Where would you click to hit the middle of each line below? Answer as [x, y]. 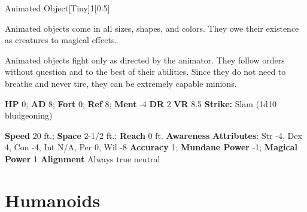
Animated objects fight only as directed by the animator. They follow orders [145, 60]
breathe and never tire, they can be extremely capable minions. [121, 83]
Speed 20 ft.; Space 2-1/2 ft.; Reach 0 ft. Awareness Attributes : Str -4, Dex [153, 135]
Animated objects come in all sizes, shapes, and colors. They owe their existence [152, 28]
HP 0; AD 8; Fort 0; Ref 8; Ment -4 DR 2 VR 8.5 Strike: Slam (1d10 [141, 103]
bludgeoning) [29, 115]
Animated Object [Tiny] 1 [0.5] [57, 8]
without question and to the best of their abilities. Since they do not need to [145, 72]
